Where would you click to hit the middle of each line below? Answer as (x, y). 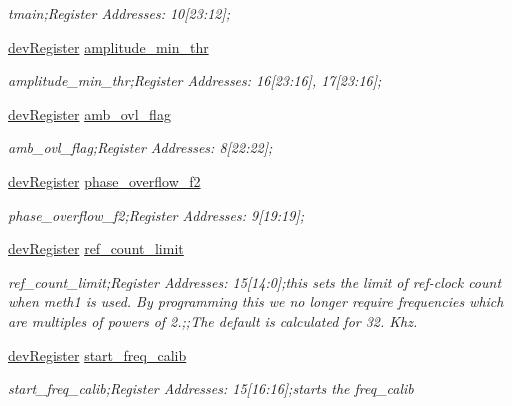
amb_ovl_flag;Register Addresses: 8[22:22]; (140, 147)
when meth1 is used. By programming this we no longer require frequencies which (256, 301)
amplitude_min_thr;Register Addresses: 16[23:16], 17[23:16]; (195, 80)
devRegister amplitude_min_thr (108, 46)
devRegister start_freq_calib (97, 354)
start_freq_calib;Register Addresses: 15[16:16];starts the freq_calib (211, 388)
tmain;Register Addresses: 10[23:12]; (119, 13)
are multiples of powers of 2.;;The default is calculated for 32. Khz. (213, 320)
